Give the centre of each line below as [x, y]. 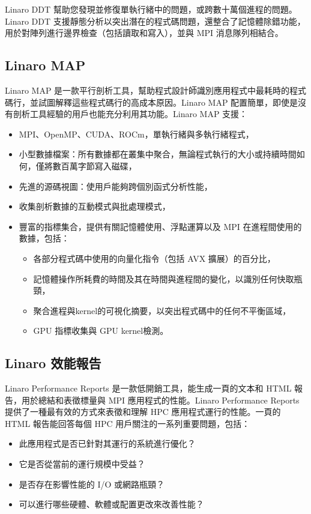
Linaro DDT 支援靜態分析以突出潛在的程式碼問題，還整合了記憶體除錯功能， [155, 21]
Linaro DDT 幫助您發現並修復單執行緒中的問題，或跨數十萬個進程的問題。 [151, 9]
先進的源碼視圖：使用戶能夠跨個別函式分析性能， [116, 186]
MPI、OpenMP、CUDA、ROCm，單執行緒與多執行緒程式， [136, 134]
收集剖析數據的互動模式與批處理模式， [95, 206]
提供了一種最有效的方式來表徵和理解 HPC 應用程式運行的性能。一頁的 [143, 412]
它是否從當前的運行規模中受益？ [82, 464]
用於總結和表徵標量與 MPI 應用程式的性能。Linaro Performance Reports [160, 400]
